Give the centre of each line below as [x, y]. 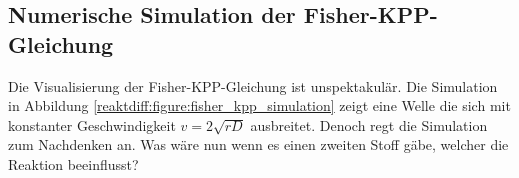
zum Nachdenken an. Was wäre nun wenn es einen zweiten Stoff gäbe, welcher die [258, 144]
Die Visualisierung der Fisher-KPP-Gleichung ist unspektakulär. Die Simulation [253, 85]
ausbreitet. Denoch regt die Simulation [369, 124]
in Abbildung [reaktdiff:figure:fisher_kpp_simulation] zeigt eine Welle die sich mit [259, 105]
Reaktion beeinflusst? [73, 163]
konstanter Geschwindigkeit [92, 124]
